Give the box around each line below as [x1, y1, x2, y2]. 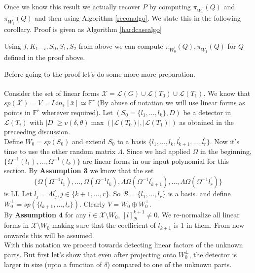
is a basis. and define [168, 188, 231, 199]
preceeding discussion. [4, 126, 71, 137]
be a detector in [183, 107, 231, 118]
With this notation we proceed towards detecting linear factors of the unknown [4, 240, 243, 250]
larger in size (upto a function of [4, 259, 102, 269]
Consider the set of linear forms [4, 88, 100, 98]
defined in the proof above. [4, 52, 85, 62]
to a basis [117, 136, 146, 146]
